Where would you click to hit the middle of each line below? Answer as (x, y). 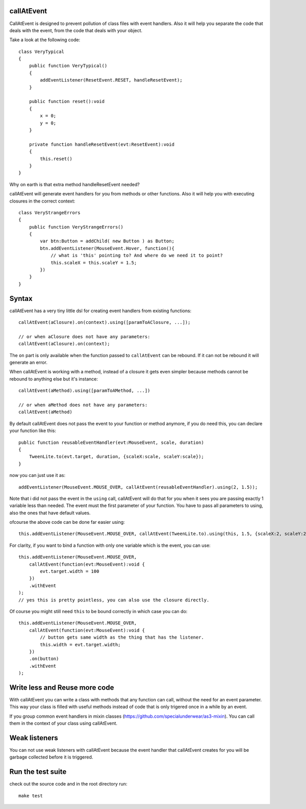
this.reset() (56, 159)
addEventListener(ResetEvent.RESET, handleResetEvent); (111, 80)
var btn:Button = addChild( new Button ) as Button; (107, 241)
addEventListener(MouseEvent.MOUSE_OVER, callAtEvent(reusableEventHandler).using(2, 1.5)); (138, 487)
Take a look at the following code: (45, 40)
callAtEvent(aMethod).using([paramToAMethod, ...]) (84, 391)
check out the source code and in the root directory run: (68, 784)
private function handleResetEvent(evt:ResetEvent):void (101, 144)
